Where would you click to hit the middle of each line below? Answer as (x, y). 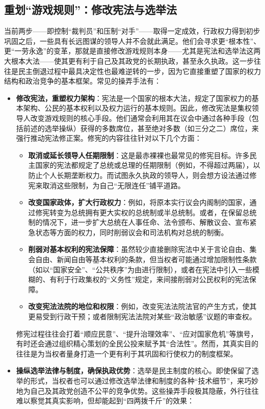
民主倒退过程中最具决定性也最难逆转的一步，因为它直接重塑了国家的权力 (139, 71)
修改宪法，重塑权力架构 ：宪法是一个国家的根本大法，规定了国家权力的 (134, 98)
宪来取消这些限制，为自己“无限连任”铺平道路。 (107, 185)
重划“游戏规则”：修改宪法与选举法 (90, 9)
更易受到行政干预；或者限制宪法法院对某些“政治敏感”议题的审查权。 (142, 316)
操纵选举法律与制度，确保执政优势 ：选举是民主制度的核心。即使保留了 (134, 370)
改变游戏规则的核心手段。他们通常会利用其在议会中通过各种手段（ (141, 118)
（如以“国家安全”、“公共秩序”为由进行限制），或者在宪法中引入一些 (140, 269)
